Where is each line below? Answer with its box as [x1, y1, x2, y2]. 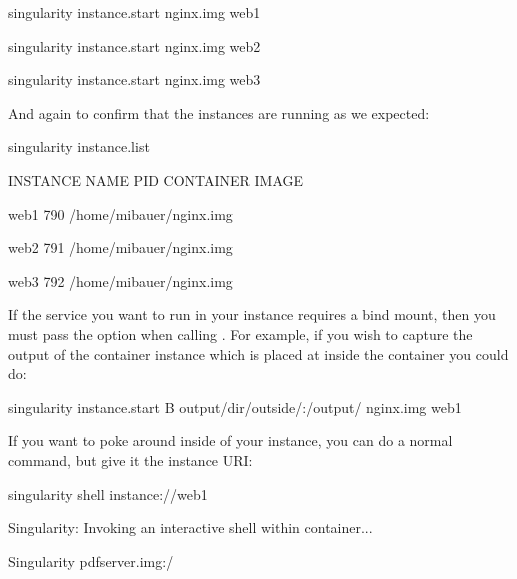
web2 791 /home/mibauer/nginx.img [8, 237, 233, 258]
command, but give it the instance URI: [8, 449, 253, 470]
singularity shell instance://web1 [8, 483, 208, 504]
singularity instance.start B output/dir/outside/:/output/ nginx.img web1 [8, 396, 462, 417]
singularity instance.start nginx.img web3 [8, 69, 261, 90]
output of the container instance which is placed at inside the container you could [8, 343, 509, 364]
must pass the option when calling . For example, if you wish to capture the [8, 323, 473, 344]
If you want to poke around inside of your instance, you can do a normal [8, 430, 453, 451]
